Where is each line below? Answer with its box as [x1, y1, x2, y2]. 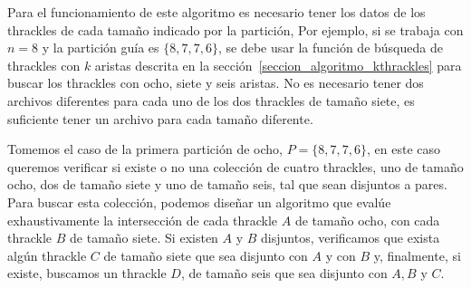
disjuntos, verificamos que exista [261, 228, 440, 247]
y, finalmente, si [373, 245, 461, 264]
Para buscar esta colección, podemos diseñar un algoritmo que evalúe [7, 192, 391, 211]
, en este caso [366, 139, 440, 158]
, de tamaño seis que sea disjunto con [180, 264, 388, 283]
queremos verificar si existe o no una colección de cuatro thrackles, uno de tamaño [7, 157, 464, 176]
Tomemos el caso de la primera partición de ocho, [7, 139, 283, 158]
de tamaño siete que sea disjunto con [103, 245, 308, 264]
